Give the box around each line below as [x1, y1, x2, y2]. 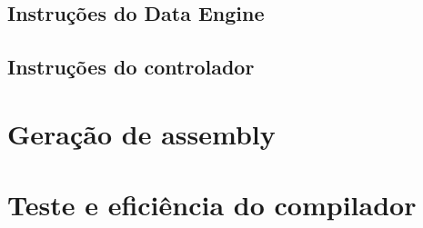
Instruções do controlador [7, 53, 255, 81]
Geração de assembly [7, 114, 276, 152]
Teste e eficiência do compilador [7, 186, 417, 223]
